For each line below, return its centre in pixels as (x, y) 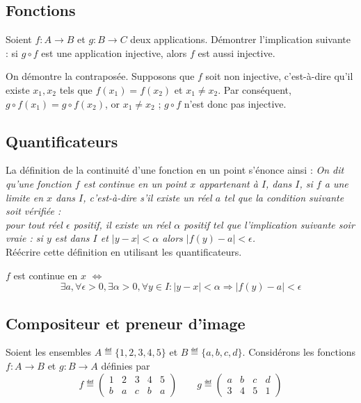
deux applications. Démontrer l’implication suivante (240, 39)
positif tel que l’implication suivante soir (269, 224)
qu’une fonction (39, 183)
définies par (126, 365)
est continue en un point (135, 183)
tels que (76, 89)
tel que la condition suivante (284, 197)
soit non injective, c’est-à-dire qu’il (279, 76)
